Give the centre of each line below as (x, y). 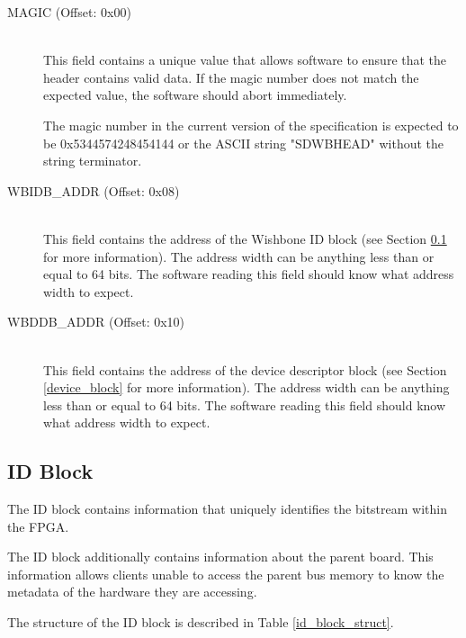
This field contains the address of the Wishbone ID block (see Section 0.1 (245, 238)
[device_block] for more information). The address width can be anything (246, 387)
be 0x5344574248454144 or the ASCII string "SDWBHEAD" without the (244, 143)
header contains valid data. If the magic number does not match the (231, 77)
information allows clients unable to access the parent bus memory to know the (226, 574)
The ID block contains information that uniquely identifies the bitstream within (227, 509)
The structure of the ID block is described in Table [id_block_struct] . (201, 622)
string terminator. (93, 161)
